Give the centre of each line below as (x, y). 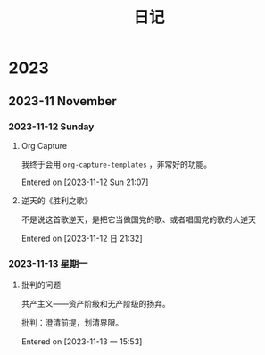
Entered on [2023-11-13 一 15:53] (82, 342)
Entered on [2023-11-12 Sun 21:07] (85, 182)
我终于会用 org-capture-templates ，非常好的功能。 (116, 164)
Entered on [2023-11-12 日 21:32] (82, 238)
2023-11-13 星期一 (48, 263)
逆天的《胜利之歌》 (57, 200)
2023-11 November (62, 101)
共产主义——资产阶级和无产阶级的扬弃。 (95, 304)
